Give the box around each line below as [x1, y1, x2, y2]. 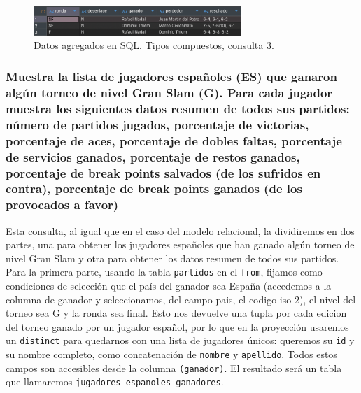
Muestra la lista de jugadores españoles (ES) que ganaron [6, 68, 337, 85]
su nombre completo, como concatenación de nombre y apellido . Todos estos [6, 347, 337, 362]
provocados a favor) [6, 196, 119, 213]
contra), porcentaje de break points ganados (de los [6, 180, 302, 197]
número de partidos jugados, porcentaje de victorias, [6, 115, 309, 133]
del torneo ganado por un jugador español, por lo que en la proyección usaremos [6, 319, 349, 334]
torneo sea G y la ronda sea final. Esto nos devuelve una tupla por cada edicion [6, 306, 347, 320]
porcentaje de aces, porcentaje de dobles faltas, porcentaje [6, 131, 342, 149]
